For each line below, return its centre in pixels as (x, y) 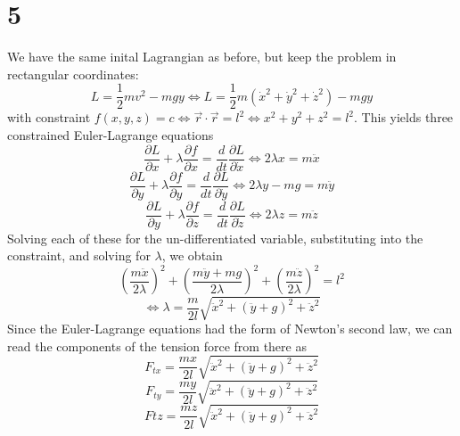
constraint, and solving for (79, 255)
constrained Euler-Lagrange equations (111, 134)
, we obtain (192, 255)
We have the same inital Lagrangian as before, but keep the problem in (202, 57)
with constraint (49, 117)
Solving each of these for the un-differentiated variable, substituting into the (215, 238)
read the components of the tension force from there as (157, 346)
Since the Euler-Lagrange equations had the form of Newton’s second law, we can (230, 328)
